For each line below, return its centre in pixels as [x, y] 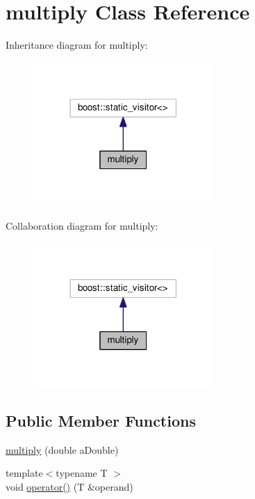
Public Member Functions [101, 421]
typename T [82, 473]
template [24, 473]
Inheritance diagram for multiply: [77, 45]
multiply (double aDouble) [62, 449]
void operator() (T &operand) [69, 487]
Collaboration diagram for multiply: [82, 225]
